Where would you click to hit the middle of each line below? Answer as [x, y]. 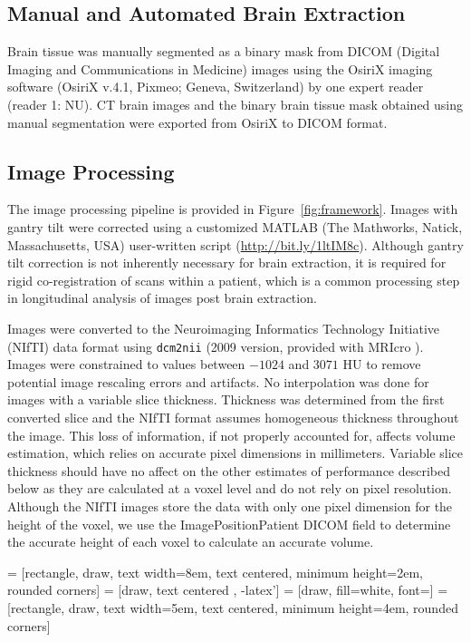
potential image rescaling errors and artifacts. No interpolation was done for [218, 381]
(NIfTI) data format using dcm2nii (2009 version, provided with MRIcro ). [216, 346]
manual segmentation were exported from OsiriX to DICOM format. [197, 122]
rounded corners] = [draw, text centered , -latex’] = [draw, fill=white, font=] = [228, 590]
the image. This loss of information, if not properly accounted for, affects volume [231, 435]
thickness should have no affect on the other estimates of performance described [229, 470]
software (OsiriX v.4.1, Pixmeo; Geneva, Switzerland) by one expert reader [216, 87]
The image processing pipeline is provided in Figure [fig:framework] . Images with [233, 209]
